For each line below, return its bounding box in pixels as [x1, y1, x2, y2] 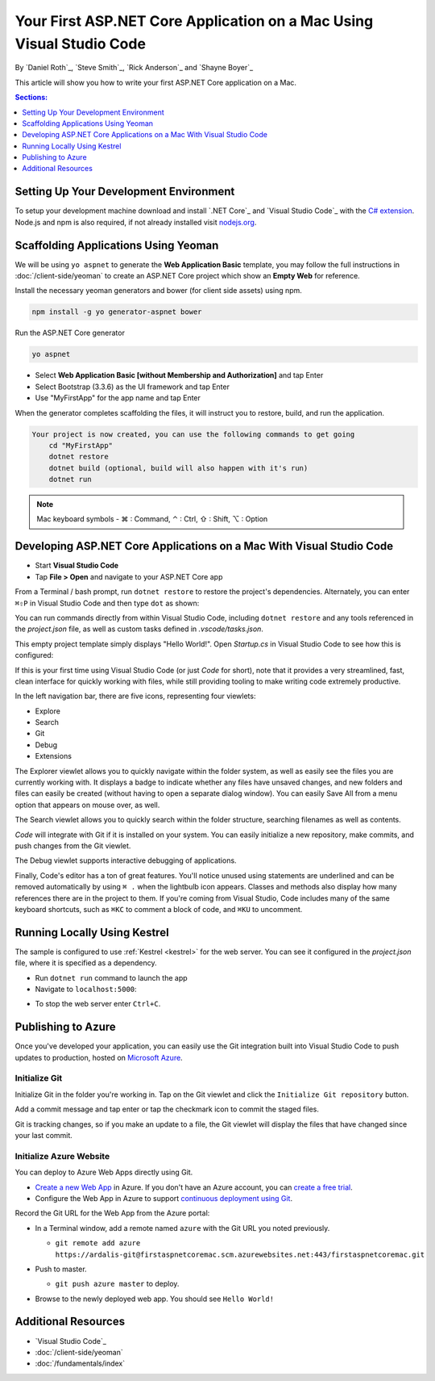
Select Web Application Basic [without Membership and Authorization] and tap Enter [35, 370, 324, 380]
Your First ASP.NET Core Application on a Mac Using [14, 12, 374, 30]
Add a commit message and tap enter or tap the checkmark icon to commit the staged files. [14, 1104, 320, 1114]
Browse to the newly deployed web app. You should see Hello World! [35, 1294, 274, 1304]
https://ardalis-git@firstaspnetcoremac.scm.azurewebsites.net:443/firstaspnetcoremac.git [55, 1249, 425, 1259]
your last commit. [14, 1131, 72, 1140]
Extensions [35, 751, 72, 761]
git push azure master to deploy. [55, 1279, 180, 1289]
